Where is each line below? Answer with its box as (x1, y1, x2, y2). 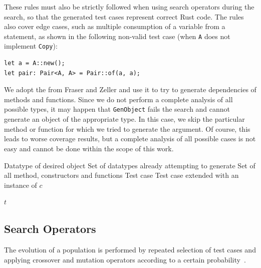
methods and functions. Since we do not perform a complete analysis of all (4, 94, 233, 104)
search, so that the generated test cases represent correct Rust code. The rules (4, 11, 244, 22)
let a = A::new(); (4, 60, 65, 67)
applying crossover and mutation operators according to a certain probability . (4, 254, 246, 264)
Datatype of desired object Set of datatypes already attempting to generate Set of (4, 160, 255, 170)
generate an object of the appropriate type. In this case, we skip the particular (4, 114, 245, 124)
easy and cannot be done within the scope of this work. (4, 143, 174, 153)
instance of (4, 179, 37, 190)
